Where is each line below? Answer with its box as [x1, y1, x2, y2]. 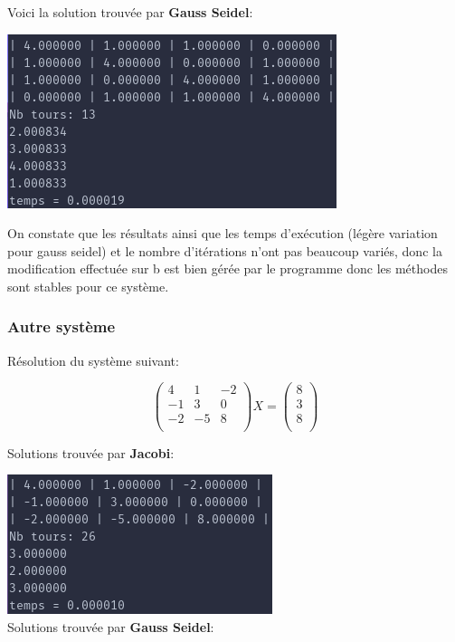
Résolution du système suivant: [7, 350, 179, 369]
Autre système [7, 315, 116, 338]
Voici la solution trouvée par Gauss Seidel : [7, 3, 253, 21]
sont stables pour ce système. [7, 276, 169, 295]
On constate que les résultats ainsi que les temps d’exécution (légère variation [7, 224, 438, 243]
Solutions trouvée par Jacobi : [7, 443, 175, 462]
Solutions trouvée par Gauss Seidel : [7, 617, 214, 636]
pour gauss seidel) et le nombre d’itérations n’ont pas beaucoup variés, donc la [7, 241, 442, 260]
